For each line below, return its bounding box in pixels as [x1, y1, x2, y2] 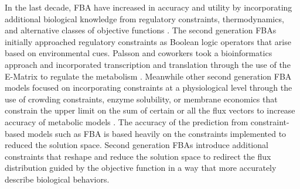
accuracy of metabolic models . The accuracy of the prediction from [5, 115, 248, 128]
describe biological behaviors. [5, 173, 110, 185]
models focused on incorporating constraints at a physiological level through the [5, 81, 292, 94]
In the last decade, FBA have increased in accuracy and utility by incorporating [5, 1, 292, 13]
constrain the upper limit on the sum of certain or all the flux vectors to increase [5, 104, 295, 116]
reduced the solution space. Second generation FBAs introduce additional [5, 139, 268, 151]
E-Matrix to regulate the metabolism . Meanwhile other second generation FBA [5, 70, 292, 82]
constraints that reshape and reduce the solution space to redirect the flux [5, 150, 271, 162]
